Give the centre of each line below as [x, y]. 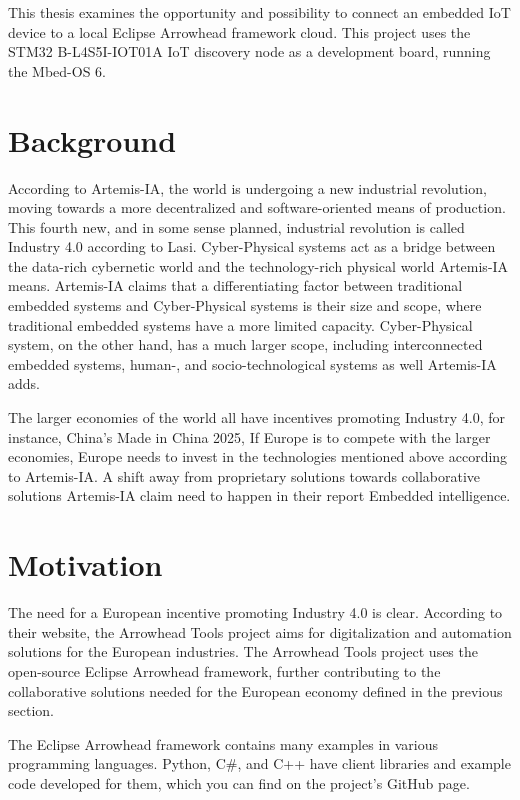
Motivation [85, 564]
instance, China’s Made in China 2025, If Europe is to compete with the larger [249, 436]
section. [31, 710]
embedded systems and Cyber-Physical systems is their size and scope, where [245, 305]
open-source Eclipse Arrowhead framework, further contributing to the [224, 670]
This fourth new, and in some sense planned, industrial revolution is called [236, 226]
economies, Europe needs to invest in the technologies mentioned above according [258, 456]
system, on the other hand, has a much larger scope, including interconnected [245, 344]
